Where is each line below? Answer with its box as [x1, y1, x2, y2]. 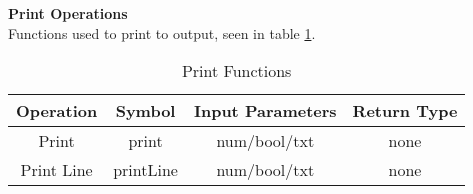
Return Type [352, 99, 458, 123]
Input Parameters [193, 99, 337, 123]
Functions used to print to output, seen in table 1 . [8, 22, 316, 43]
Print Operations [8, 3, 128, 23]
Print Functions [181, 59, 292, 83]
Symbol [115, 99, 176, 123]
